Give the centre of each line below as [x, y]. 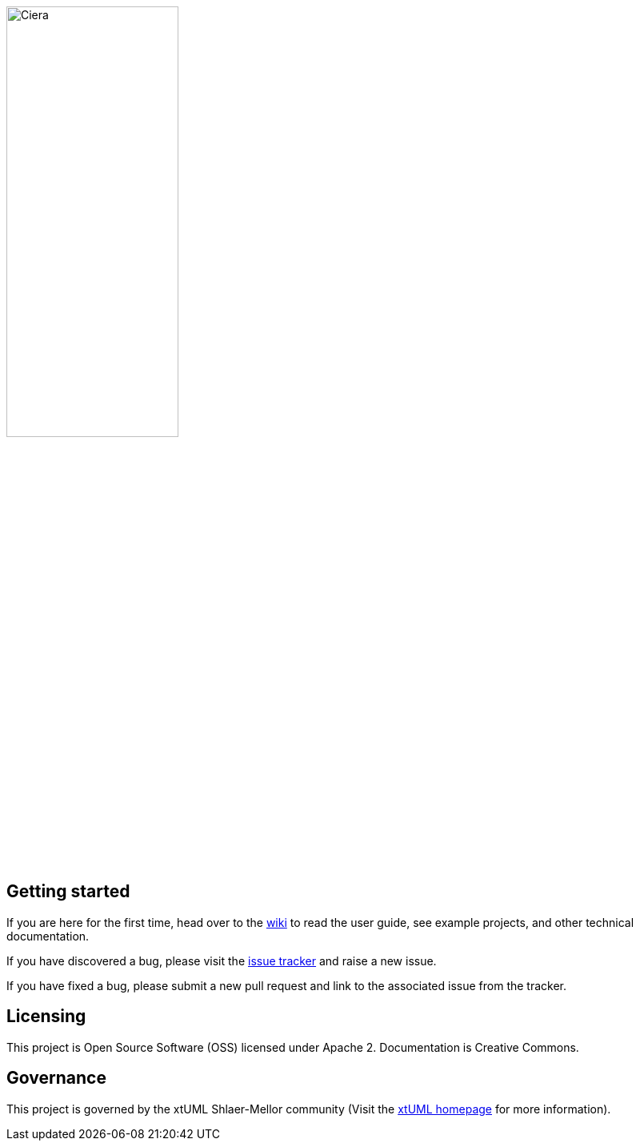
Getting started [68, 892]
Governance [56, 1078]
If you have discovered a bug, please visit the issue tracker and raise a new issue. [222, 961]
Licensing [46, 1017]
